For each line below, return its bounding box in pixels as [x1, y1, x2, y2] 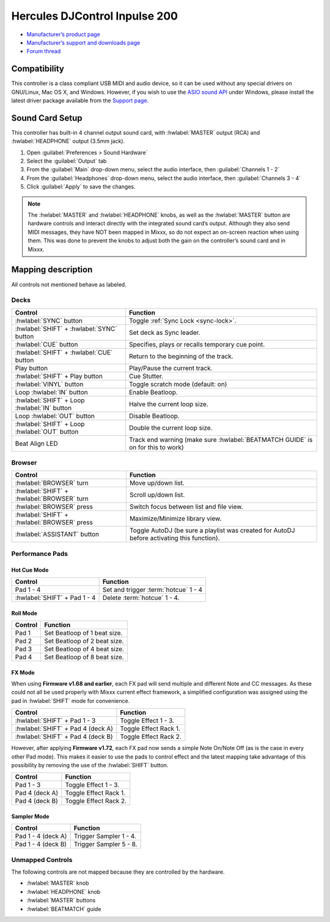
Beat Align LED [15, 439, 58, 448]
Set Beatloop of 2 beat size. [43, 637, 124, 645]
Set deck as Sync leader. [128, 328, 201, 337]
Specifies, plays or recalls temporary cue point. [128, 340, 265, 348]
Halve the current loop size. [128, 400, 209, 408]
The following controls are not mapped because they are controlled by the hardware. [11, 868, 226, 875]
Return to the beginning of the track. [128, 352, 233, 361]
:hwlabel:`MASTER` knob [26, 879, 89, 887]
